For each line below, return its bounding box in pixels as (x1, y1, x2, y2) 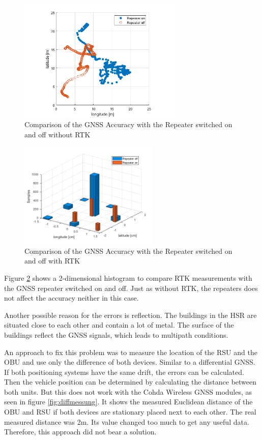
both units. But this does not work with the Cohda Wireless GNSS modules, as (4, 386, 252, 397)
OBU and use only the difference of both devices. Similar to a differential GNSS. (4, 357, 255, 367)
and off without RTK (24, 129, 91, 139)
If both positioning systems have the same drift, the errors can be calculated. (4, 366, 244, 377)
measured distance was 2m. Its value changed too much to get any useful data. (4, 416, 249, 427)
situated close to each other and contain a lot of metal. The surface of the (4, 319, 234, 330)
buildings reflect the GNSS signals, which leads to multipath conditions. (4, 329, 228, 340)
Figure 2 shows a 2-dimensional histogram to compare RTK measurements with (4, 272, 252, 283)
